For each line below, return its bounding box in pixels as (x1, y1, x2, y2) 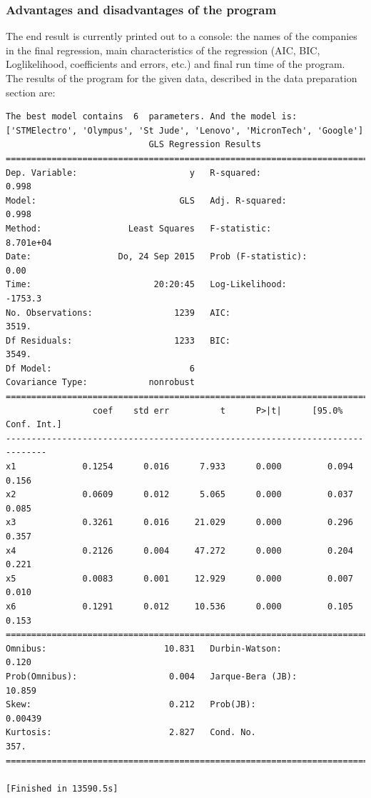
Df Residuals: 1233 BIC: (6, 335, 230, 346)
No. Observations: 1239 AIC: (6, 307, 230, 318)
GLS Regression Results (148, 139, 261, 150)
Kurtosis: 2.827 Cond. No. (6, 727, 256, 738)
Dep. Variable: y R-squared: (6, 167, 261, 178)
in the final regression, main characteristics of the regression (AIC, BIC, (6, 42, 320, 57)
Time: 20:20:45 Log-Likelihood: (6, 279, 287, 290)
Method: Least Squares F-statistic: (6, 223, 272, 234)
